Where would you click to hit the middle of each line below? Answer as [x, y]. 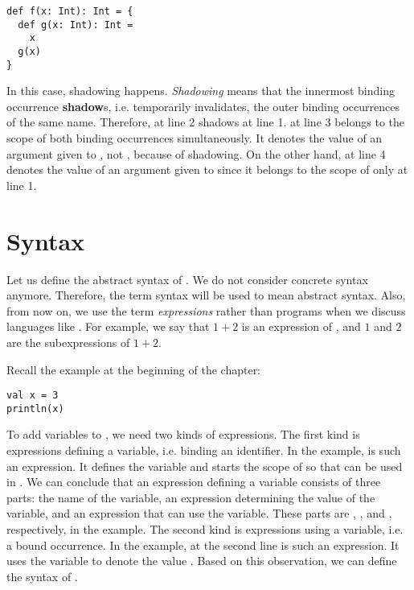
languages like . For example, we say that [108, 326]
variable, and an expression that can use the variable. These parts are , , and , [199, 513]
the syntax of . [42, 576]
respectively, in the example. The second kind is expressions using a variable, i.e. [205, 529]
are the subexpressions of [68, 342]
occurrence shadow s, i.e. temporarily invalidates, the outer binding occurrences [203, 106]
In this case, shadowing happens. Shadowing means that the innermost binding [201, 91]
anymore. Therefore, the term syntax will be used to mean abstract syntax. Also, [206, 295]
